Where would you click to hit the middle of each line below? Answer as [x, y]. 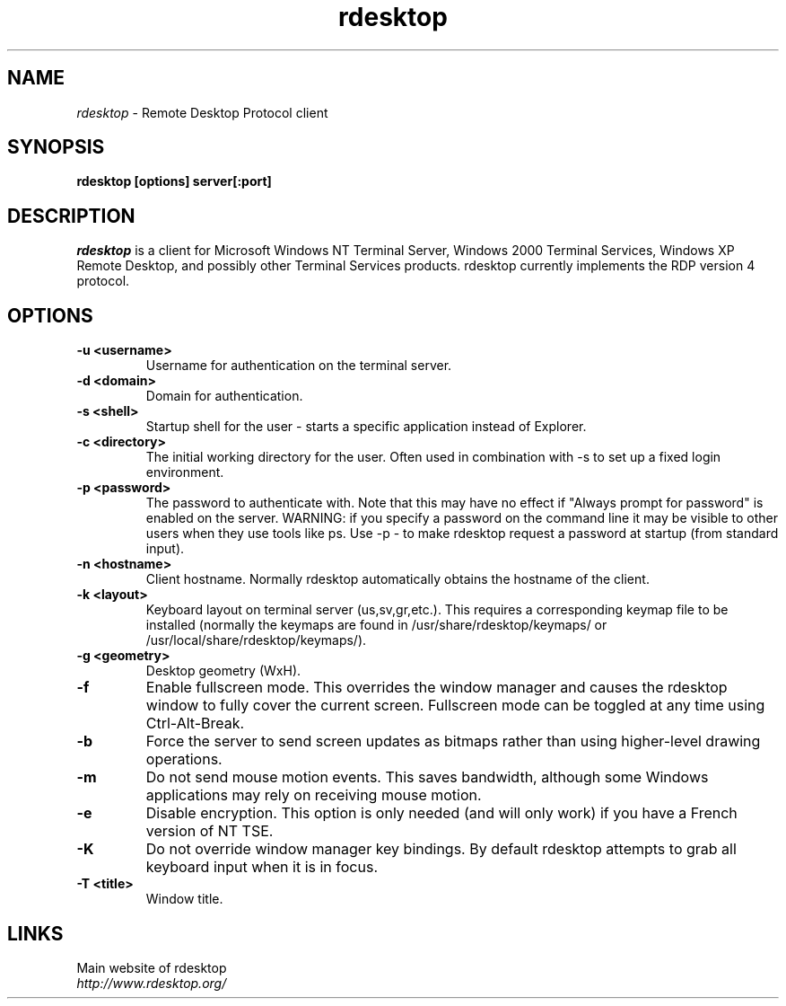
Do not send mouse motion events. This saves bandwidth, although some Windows [427, 777]
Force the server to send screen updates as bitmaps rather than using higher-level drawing [453, 741]
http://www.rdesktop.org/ [152, 983]
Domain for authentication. [224, 396]
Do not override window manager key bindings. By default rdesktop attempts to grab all [441, 849]
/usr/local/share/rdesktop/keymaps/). [256, 640]
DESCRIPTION [71, 216]
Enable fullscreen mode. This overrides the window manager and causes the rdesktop [437, 688]
